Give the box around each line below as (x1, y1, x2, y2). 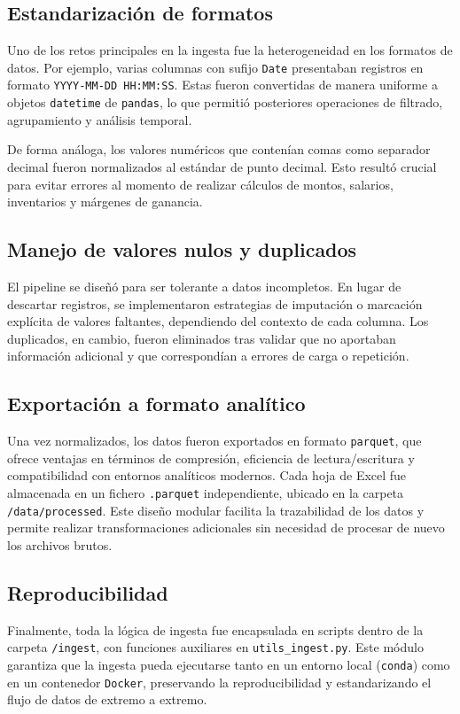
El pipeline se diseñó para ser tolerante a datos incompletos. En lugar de (7, 276, 402, 295)
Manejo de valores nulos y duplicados (7, 236, 357, 263)
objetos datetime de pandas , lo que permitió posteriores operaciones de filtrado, (7, 93, 443, 112)
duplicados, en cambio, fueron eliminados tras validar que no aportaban (7, 329, 396, 347)
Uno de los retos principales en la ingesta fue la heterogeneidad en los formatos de (7, 41, 453, 59)
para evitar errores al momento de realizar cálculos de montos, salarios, (7, 175, 394, 193)
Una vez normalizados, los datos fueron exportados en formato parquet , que (7, 431, 422, 450)
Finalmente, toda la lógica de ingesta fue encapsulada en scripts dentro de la (7, 620, 424, 639)
